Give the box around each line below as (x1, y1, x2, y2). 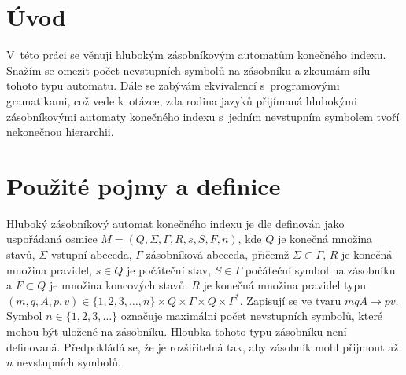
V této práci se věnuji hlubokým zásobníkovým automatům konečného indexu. (6, 46, 386, 63)
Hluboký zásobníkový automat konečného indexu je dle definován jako (6, 215, 345, 231)
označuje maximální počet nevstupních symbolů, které (120, 307, 383, 324)
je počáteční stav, (127, 261, 212, 278)
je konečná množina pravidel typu (203, 277, 367, 293)
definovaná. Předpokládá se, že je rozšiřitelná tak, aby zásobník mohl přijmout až (6, 338, 399, 355)
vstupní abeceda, (50, 246, 132, 262)
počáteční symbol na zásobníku (245, 261, 396, 278)
